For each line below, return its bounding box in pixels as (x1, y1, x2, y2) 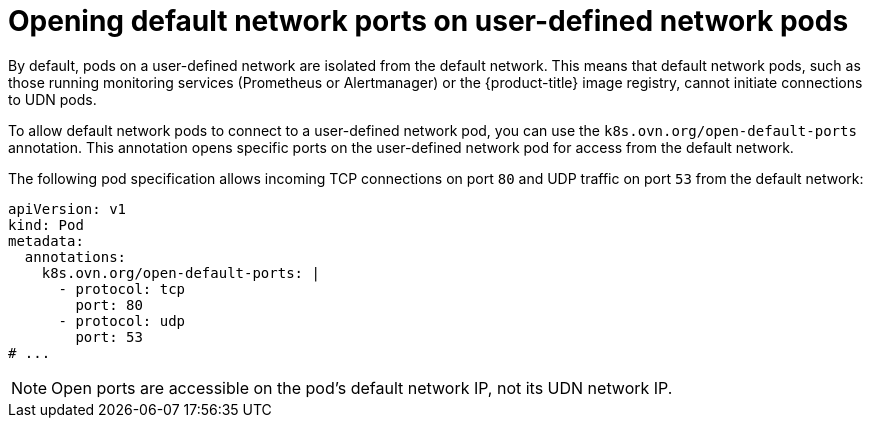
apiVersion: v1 (8, 200, 127, 217)
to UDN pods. (8, 90, 97, 108)
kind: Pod (8, 216, 84, 233)
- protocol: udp (58, 312, 186, 329)
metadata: (8, 232, 84, 249)
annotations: (24, 248, 127, 265)
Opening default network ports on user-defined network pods (8, 4, 849, 38)
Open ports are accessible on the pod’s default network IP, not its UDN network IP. (51, 377, 673, 398)
